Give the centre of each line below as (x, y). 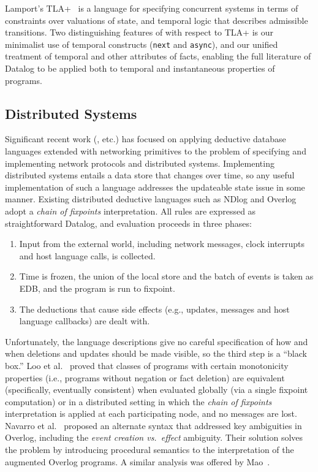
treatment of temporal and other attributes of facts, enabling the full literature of (158, 56)
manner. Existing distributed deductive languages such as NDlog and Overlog (151, 199)
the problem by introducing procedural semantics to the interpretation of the (150, 450)
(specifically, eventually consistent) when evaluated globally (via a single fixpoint (157, 390)
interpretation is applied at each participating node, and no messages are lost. (151, 413)
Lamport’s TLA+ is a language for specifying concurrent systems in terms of (152, 8)
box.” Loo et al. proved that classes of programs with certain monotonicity (147, 365)
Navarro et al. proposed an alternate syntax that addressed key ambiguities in (153, 425)
